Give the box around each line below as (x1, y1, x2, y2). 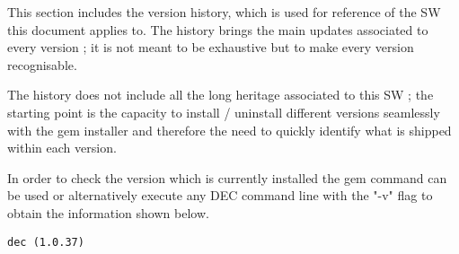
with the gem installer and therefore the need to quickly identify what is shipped (7, 120, 452, 139)
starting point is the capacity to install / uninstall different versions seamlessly (7, 102, 440, 121)
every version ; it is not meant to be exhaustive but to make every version (7, 38, 414, 57)
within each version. (7, 138, 117, 157)
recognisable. (7, 55, 77, 74)
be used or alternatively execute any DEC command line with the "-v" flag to (7, 186, 433, 205)
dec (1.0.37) (7, 235, 84, 249)
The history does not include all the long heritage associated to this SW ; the (7, 85, 434, 104)
